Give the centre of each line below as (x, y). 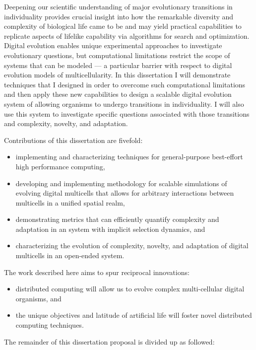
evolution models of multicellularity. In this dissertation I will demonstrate (117, 75)
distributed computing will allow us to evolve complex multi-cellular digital (130, 289)
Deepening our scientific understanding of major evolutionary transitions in (118, 6)
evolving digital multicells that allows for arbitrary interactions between (125, 193)
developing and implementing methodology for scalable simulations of (121, 183)
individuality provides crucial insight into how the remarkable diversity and (119, 16)
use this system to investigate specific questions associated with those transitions (127, 113)
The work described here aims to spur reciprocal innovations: (97, 272)
